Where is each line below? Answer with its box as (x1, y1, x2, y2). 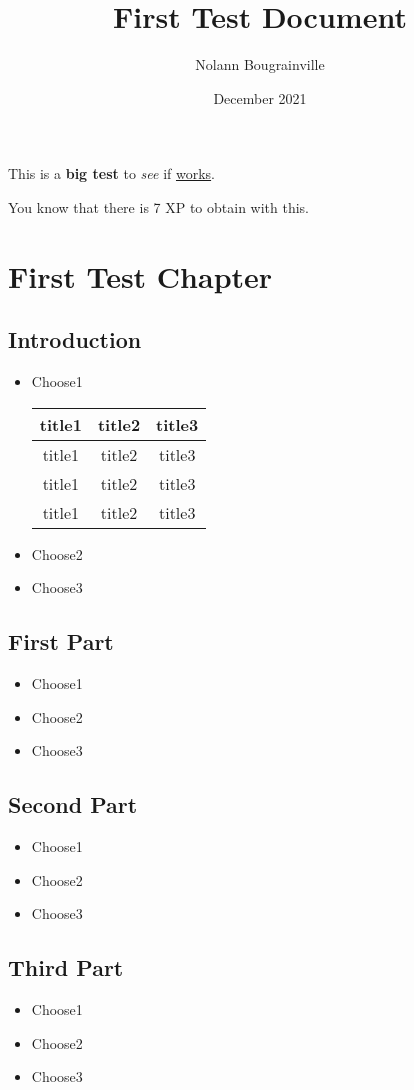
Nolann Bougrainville (195, 54, 325, 75)
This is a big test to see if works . (8, 163, 215, 184)
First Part (8, 626, 114, 657)
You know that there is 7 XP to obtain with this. (8, 196, 310, 217)
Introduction (8, 324, 142, 355)
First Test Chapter (8, 255, 273, 296)
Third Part (8, 952, 124, 983)
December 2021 (213, 87, 307, 108)
